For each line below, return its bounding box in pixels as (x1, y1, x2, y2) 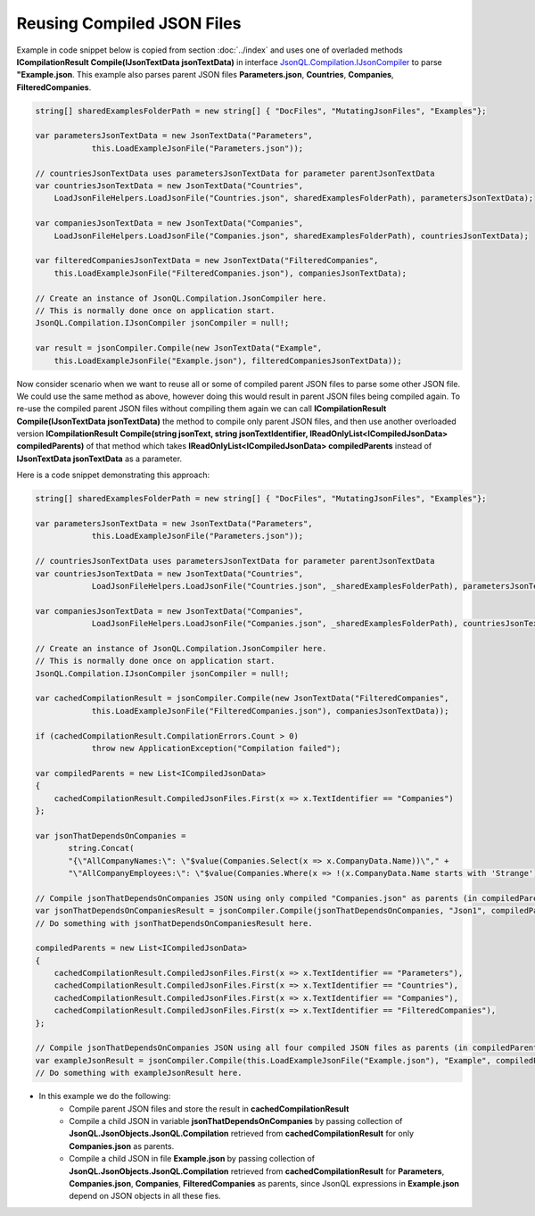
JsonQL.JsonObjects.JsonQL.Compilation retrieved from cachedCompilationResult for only (69, 1129, 415, 1139)
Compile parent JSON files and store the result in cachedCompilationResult (69, 1103, 350, 1114)
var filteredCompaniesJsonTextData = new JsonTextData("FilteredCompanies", (35, 255, 379, 266)
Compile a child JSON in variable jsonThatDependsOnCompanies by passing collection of (69, 1115, 403, 1126)
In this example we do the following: (38, 1091, 171, 1102)
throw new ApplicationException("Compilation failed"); (91, 743, 342, 754)
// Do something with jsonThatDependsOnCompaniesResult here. (35, 918, 313, 928)
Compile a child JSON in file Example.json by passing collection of (69, 1154, 316, 1164)
